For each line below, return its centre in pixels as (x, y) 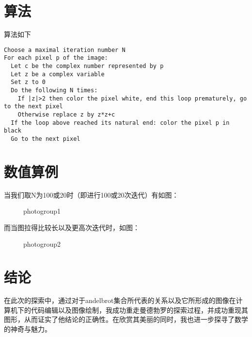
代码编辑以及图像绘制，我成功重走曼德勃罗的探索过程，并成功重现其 (139, 310)
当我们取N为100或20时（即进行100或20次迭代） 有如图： (91, 194)
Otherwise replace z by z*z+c (66, 114)
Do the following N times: (54, 90)
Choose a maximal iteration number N (65, 50)
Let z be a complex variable (58, 74)
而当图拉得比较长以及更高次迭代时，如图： (72, 227)
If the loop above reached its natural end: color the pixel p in (120, 123)
